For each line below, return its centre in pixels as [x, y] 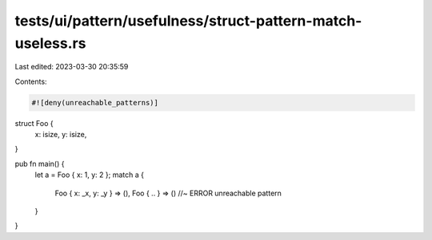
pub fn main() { [40, 163]
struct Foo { [34, 123]
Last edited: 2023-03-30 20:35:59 [72, 67]
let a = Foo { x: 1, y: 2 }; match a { [89, 175]
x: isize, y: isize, [61, 135]
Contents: [31, 81]
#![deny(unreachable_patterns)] [95, 102]
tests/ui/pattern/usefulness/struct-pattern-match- [188, 21]
